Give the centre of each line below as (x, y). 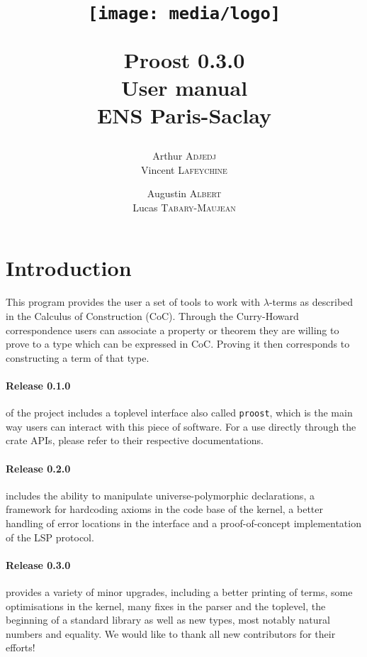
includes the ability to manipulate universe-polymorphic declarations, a (160, 495)
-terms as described (311, 302)
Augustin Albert (184, 193)
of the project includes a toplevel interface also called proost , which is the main (179, 413)
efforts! (21, 647)
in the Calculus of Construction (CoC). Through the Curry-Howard (152, 315)
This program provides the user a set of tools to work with (133, 302)
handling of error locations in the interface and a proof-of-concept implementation (183, 523)
